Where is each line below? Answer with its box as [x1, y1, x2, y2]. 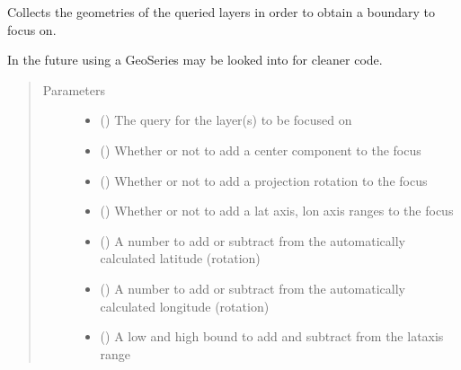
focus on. [7, 20, 57, 39]
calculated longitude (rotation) [100, 296, 270, 315]
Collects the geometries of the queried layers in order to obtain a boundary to [7, 3, 436, 21]
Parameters [42, 80, 105, 99]
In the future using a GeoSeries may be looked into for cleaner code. [7, 50, 383, 69]
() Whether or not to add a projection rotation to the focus [100, 171, 428, 189]
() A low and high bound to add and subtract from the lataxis [100, 327, 444, 346]
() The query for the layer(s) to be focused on [100, 110, 352, 129]
